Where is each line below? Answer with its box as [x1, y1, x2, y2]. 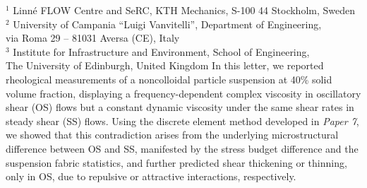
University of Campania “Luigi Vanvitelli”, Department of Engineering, [13, 16, 322, 31]
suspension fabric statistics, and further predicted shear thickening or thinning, [6, 155, 347, 170]
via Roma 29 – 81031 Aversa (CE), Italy [6, 30, 180, 45]
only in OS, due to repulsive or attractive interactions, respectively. [6, 169, 296, 184]
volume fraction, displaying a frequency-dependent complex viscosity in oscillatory [6, 86, 361, 100]
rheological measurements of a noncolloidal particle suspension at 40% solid [6, 71, 332, 86]
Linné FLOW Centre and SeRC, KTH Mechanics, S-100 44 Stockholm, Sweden [13, 3, 355, 17]
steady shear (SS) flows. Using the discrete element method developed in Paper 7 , [6, 113, 359, 128]
